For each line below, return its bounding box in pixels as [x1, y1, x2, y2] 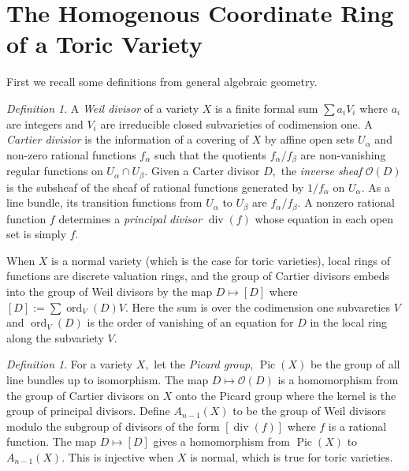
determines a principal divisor [58, 210, 203, 226]
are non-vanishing [300, 146, 386, 163]
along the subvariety [6, 329, 104, 346]
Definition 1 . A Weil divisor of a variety [6, 99, 199, 116]
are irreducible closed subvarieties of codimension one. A [100, 115, 373, 132]
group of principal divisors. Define [6, 402, 170, 419]
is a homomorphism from [277, 371, 399, 387]
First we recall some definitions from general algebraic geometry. [6, 73, 318, 90]
